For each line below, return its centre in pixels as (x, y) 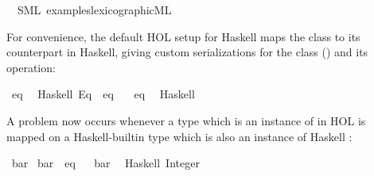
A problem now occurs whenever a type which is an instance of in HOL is (186, 120)
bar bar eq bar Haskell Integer (105, 163)
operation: (31, 67)
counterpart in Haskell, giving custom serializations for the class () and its (187, 52)
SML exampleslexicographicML (94, 10)
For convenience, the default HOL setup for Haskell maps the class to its (183, 36)
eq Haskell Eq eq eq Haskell (103, 94)
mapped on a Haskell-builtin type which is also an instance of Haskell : (179, 136)
